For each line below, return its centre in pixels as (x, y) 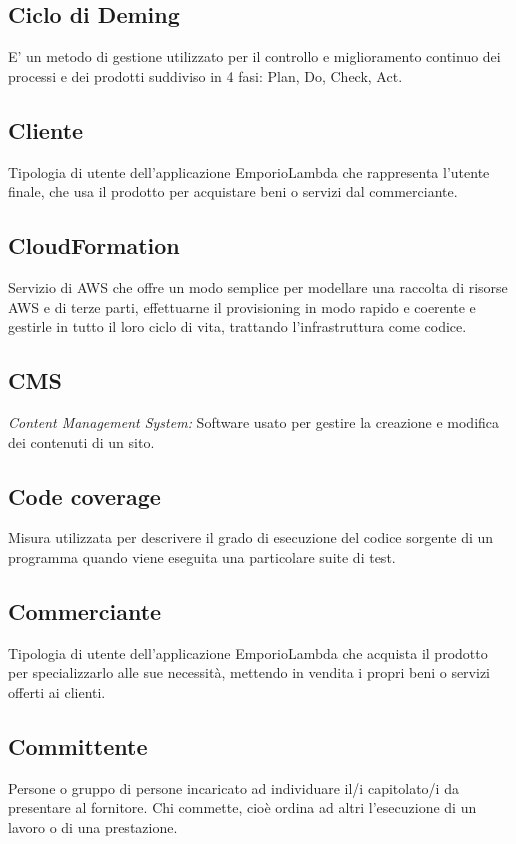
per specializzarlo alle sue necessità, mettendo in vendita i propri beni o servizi (249, 672)
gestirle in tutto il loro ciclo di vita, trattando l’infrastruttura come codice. (237, 326)
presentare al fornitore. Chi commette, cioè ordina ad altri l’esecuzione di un (242, 807)
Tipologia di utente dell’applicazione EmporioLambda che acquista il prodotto (248, 652)
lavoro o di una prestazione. (93, 826)
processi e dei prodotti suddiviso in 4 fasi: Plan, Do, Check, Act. (205, 75)
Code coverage (84, 495)
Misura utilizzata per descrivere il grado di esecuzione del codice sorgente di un (251, 537)
